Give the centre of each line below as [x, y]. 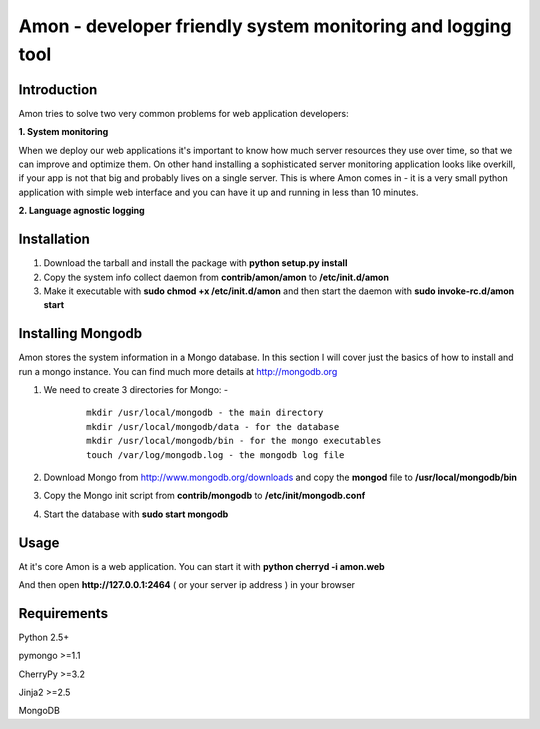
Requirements [63, 613]
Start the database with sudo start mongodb [136, 514]
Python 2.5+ [44, 637]
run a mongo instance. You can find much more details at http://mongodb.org [178, 371]
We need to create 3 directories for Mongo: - [136, 389]
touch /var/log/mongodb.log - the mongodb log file [215, 454]
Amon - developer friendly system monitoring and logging [265, 26]
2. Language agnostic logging [81, 211]
